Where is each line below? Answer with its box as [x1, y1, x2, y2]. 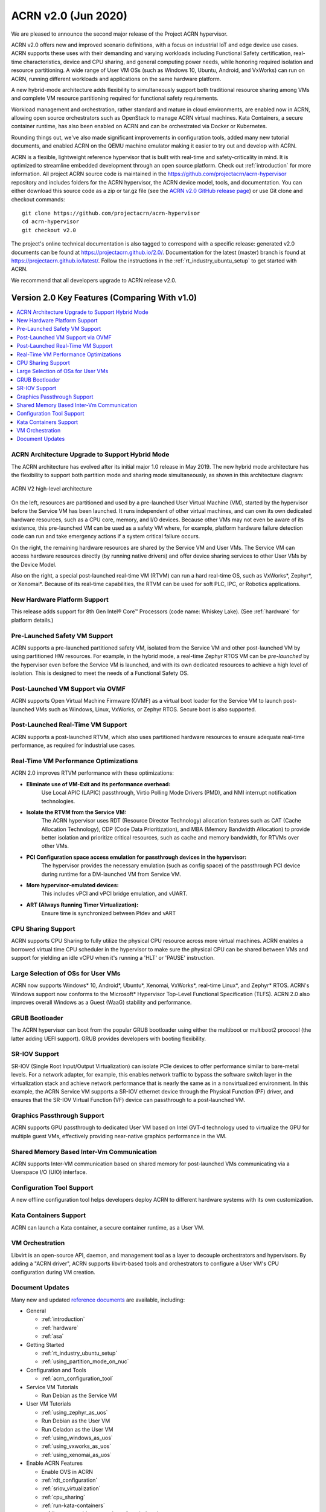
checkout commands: [11, 195, 66, 203]
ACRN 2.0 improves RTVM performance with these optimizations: [11, 769, 174, 777]
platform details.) [11, 616, 54, 624]
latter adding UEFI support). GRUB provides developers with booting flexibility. [11, 1035, 206, 1042]
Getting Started [26, 1341, 65, 1348]
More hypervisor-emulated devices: [26, 882, 119, 889]
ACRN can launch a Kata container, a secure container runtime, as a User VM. [11, 1224, 205, 1231]
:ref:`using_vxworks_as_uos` [41, 1442, 112, 1450]
